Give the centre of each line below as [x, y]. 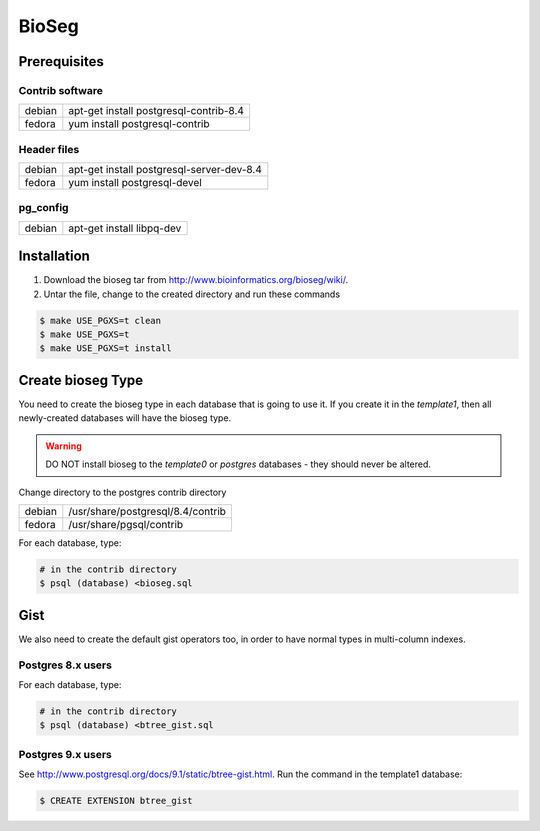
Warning [63, 446]
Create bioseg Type [81, 380]
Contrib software [61, 90]
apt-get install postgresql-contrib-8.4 [156, 111]
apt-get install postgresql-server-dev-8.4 [165, 170]
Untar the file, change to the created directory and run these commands [191, 294]
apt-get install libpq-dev [125, 228]
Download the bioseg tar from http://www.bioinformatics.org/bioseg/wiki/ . [196, 280]
